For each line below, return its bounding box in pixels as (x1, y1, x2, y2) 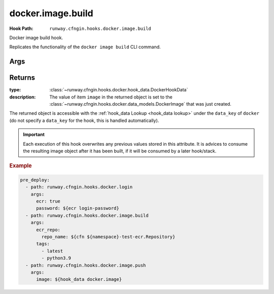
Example (9, 162, 32, 170)
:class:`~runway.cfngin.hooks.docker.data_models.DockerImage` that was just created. (49, 101, 232, 107)
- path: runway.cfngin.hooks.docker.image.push (25, 262, 146, 268)
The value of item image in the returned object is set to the (49, 94, 173, 100)
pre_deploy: (20, 177, 50, 183)
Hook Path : (9, 25, 33, 31)
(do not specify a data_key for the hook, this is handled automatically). (9, 117, 159, 123)
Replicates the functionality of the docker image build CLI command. (9, 44, 161, 50)
